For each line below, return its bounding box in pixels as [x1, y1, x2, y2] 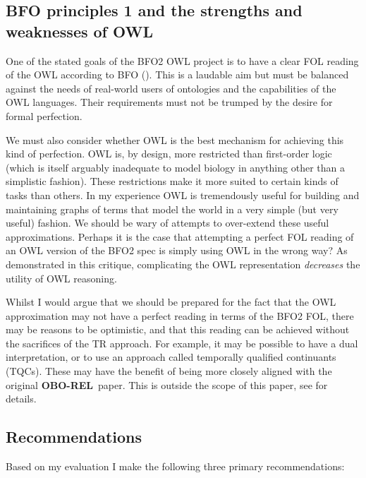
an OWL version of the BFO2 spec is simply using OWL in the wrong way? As [6, 243, 348, 258]
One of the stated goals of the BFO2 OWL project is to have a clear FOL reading [6, 53, 359, 68]
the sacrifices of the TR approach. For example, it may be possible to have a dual [6, 335, 358, 350]
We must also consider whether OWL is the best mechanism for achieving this [6, 132, 344, 147]
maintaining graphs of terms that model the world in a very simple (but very [6, 201, 338, 216]
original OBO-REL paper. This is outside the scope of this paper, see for [6, 377, 328, 392]
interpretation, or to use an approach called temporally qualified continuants [6, 349, 336, 364]
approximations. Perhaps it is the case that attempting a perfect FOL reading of [6, 229, 354, 244]
